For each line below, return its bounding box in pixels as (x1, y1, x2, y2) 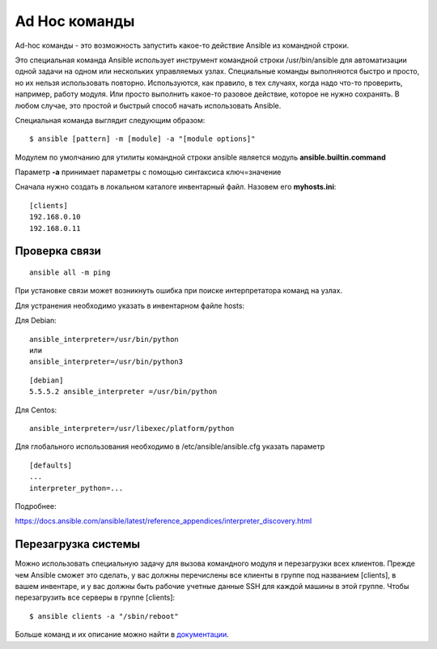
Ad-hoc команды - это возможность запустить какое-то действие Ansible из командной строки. (15, 41, 350, 50)
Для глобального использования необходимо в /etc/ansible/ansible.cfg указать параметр (15, 442, 325, 451)
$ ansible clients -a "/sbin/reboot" (29, 612, 180, 621)
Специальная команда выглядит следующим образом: (15, 115, 206, 125)
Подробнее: (15, 501, 57, 510)
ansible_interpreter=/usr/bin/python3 (29, 357, 184, 366)
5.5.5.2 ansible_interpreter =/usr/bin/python (29, 387, 218, 396)
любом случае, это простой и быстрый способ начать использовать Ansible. (15, 100, 282, 110)
